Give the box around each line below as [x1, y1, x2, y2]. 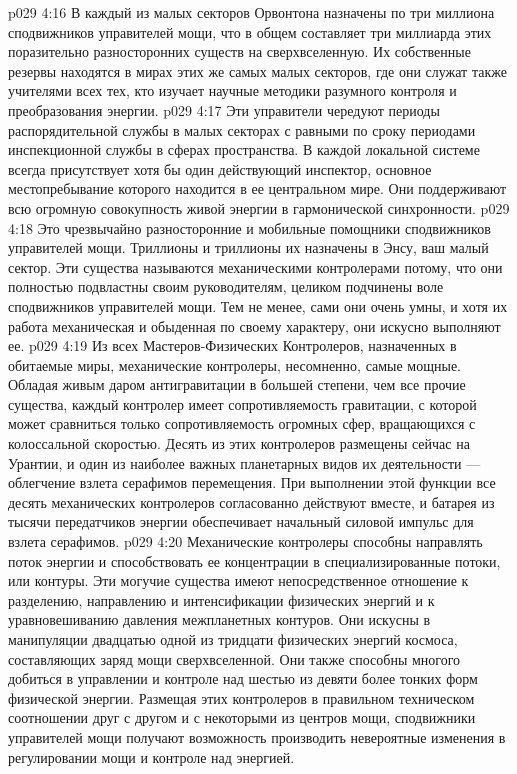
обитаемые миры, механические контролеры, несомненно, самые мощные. [8, 354, 462, 375]
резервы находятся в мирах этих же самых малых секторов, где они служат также [8, 60, 507, 81]
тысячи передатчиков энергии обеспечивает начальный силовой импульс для [8, 511, 474, 532]
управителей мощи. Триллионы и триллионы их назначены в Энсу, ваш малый [8, 237, 489, 258]
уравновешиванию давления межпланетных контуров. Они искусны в [8, 609, 431, 630]
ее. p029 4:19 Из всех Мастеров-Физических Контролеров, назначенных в [8, 335, 457, 356]
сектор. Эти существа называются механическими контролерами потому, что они [8, 256, 503, 277]
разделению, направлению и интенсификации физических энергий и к [8, 589, 435, 610]
